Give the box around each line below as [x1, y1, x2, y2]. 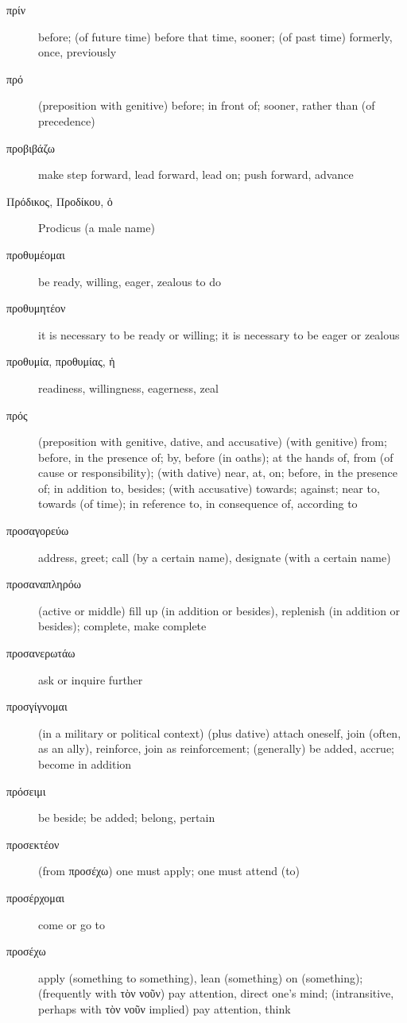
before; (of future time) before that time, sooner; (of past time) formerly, [38, 28, 393, 45]
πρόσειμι [6, 782, 46, 799]
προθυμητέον [6, 300, 66, 316]
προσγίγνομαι [6, 698, 68, 715]
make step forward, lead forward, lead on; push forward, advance [38, 166, 354, 183]
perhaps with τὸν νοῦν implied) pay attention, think [38, 1000, 291, 1017]
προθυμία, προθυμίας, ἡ [6, 353, 115, 370]
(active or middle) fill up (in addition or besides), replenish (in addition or [38, 602, 401, 618]
